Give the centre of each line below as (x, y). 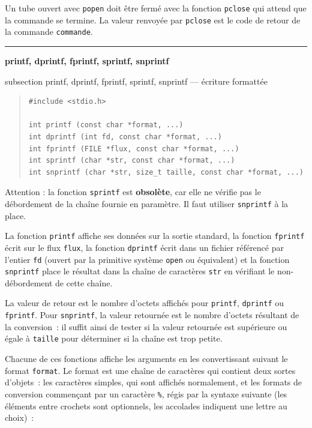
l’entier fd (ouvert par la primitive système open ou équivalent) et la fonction (147, 259)
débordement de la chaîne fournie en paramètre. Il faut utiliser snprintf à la (147, 203)
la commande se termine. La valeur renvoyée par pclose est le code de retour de (153, 20)
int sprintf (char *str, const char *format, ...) (132, 161)
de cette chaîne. (84, 282)
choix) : (19, 417)
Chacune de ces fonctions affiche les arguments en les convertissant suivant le (146, 358)
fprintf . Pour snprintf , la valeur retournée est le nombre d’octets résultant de (152, 315)
